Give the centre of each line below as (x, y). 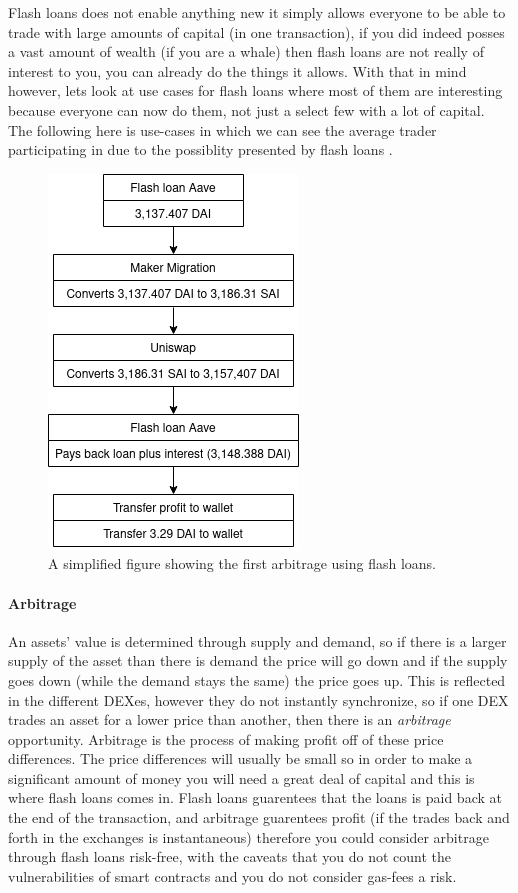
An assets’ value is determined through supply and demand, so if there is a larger (257, 640)
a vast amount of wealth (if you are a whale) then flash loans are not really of (246, 51)
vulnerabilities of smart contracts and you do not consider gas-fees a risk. (232, 875)
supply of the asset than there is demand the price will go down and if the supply (258, 660)
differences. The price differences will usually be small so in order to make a (240, 758)
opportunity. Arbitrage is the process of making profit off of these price (226, 738)
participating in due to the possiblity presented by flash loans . (200, 149)
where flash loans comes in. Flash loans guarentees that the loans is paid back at (255, 797)
